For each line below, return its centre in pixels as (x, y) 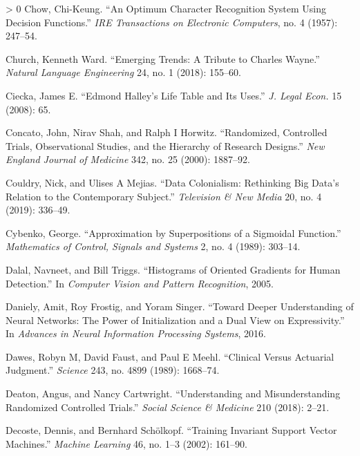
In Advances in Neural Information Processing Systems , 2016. (136, 333)
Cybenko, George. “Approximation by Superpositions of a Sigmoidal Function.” (173, 232)
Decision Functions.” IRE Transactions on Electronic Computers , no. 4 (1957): (172, 22)
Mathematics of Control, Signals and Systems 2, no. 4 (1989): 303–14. (153, 246)
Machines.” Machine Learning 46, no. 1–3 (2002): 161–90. (126, 443)
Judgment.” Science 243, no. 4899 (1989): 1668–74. (113, 370)
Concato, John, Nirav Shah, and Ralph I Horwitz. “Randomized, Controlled (167, 132)
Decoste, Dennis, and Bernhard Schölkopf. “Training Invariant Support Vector (171, 430)
